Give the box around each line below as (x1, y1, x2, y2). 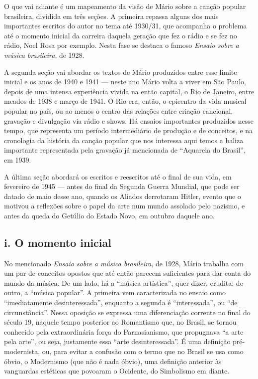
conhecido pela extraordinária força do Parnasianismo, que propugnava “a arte (4, 326, 244, 337)
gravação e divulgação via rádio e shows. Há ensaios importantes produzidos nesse (4, 115, 254, 126)
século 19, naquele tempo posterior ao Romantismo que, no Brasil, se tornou (4, 317, 237, 327)
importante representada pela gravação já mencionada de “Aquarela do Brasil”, (4, 145, 246, 155)
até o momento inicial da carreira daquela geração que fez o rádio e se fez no (4, 30, 237, 40)
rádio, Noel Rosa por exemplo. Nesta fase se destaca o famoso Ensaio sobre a (4, 40, 239, 50)
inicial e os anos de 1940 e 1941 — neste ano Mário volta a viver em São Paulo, (4, 76, 246, 87)
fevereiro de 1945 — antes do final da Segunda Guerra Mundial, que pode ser (4, 181, 240, 191)
